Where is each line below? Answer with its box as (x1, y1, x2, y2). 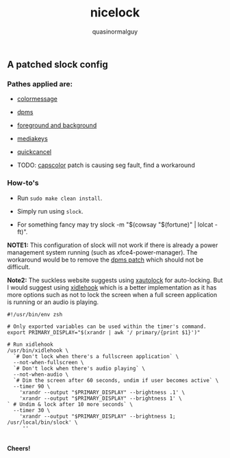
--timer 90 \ (13, 383, 51, 390)
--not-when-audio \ (13, 371, 69, 378)
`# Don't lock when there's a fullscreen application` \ (13, 353, 179, 360)
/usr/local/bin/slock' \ (7, 419, 78, 426)
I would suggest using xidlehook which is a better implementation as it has (7, 283, 217, 292)
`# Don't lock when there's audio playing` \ (13, 365, 146, 372)
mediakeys (16, 135, 48, 143)
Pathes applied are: (7, 79, 73, 88)
